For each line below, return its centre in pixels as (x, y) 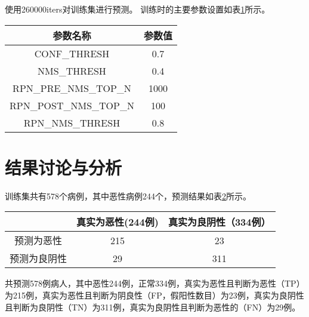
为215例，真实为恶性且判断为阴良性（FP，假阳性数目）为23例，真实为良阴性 (154, 295)
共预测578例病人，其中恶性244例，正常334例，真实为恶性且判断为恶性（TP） (155, 283)
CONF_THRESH (72, 53)
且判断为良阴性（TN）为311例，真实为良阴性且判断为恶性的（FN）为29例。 (153, 307)
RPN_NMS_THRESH (72, 122)
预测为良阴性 (38, 258)
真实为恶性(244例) (118, 222)
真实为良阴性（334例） (219, 222)
